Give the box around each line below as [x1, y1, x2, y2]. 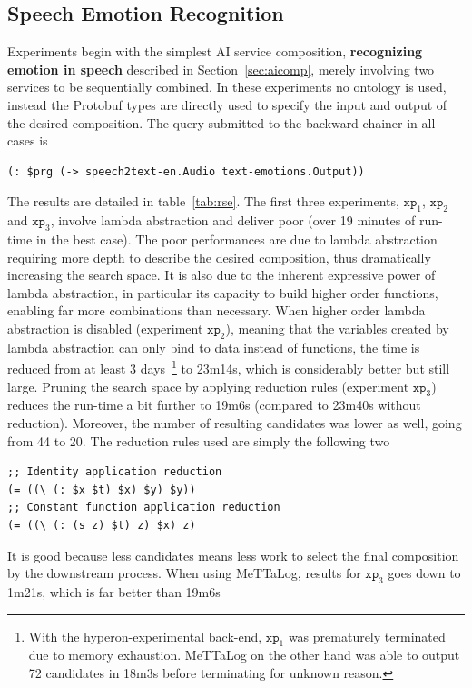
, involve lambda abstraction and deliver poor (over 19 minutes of [50, 211, 416, 230]
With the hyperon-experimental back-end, [28, 626, 262, 645]
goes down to [388, 563, 461, 583]
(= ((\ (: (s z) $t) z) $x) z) [7, 518, 196, 532]
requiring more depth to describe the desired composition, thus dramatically [7, 247, 431, 266]
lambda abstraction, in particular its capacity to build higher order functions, [7, 283, 438, 302]
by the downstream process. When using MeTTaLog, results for [7, 563, 361, 583]
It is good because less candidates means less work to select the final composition [7, 545, 459, 564]
